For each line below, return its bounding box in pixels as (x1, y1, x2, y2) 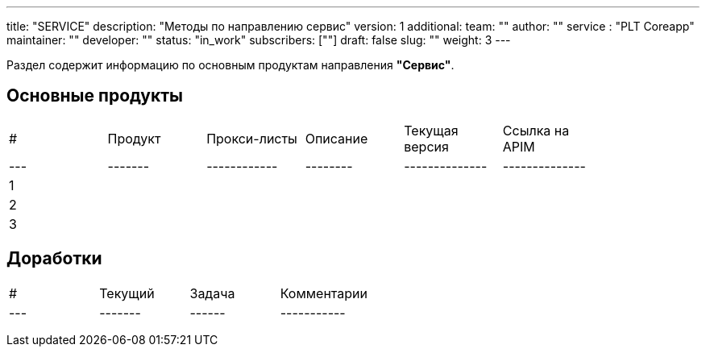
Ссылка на (502, 122, 570, 139)
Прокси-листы (206, 130, 297, 147)
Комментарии (280, 284, 368, 301)
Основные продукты (6, 85, 183, 106)
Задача (189, 284, 235, 301)
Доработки (6, 248, 102, 269)
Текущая (404, 122, 459, 139)
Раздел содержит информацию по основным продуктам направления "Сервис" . (6, 58, 455, 72)
